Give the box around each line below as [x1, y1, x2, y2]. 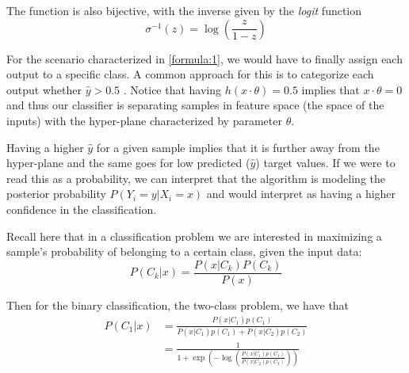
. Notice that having [123, 81, 222, 97]
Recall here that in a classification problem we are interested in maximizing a [6, 227, 382, 244]
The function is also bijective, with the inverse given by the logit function [6, 2, 362, 18]
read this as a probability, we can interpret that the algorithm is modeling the [6, 169, 386, 186]
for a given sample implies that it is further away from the [96, 139, 380, 155]
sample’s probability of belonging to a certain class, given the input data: [6, 243, 362, 260]
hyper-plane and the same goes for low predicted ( [6, 154, 250, 171]
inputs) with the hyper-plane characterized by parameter [6, 112, 282, 128]
